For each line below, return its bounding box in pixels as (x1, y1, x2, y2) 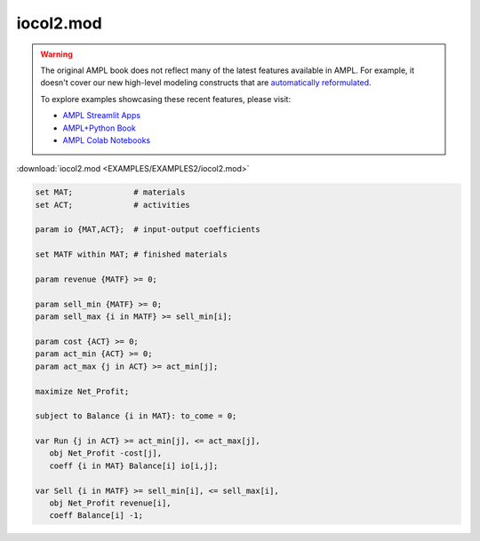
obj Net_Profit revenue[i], (49, 498, 172, 508)
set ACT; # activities (35, 200, 190, 210)
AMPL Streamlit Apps (62, 110, 141, 121)
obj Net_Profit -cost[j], (49, 449, 163, 458)
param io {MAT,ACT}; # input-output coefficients (35, 225, 261, 235)
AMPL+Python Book (62, 123, 137, 133)
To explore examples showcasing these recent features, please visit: (40, 93, 292, 104)
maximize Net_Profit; (35, 386, 130, 396)
